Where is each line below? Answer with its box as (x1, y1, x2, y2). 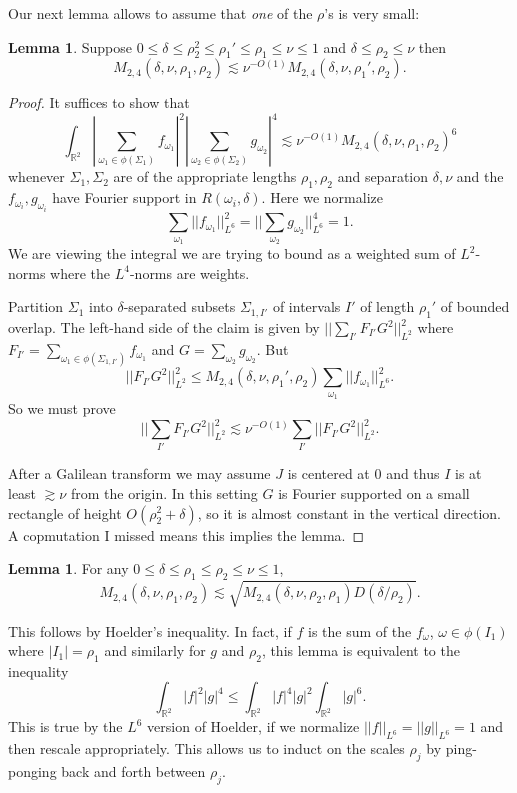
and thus (386, 463, 440, 484)
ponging (8, 760, 57, 781)
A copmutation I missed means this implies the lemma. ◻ (8, 524, 365, 545)
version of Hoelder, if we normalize (147, 716, 360, 737)
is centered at (287, 463, 370, 484)
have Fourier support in (52, 187, 197, 208)
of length (360, 296, 415, 317)
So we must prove (8, 397, 116, 418)
